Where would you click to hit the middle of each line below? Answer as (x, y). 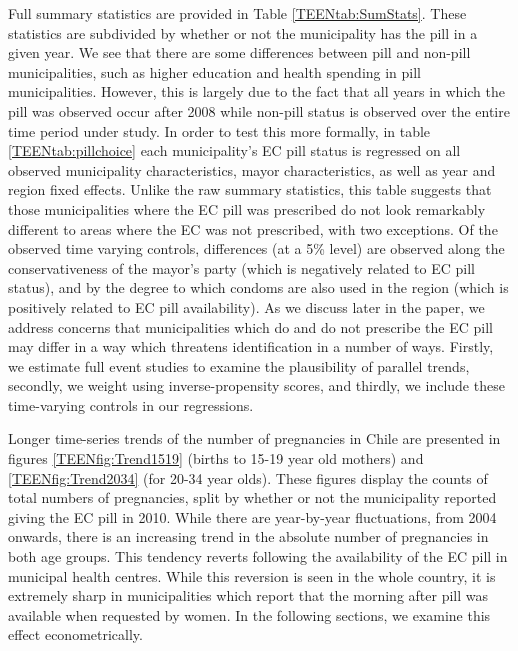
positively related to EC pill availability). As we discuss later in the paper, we (246, 306)
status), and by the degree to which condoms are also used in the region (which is (258, 287)
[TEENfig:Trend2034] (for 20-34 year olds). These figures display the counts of (248, 477)
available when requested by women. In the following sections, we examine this (249, 614)
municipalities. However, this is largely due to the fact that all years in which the (257, 91)
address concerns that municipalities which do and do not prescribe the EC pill (250, 326)
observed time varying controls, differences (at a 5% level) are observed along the (256, 248)
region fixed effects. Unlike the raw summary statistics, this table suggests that (250, 189)
